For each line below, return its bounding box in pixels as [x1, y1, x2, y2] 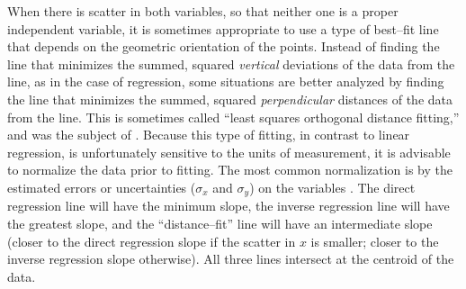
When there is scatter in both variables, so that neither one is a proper [7, 2, 399, 20]
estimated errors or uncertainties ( [7, 177, 196, 196]
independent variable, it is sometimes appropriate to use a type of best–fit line [7, 19, 439, 38]
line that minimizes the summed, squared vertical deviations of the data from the [7, 54, 455, 73]
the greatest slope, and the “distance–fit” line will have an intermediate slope [7, 213, 433, 232]
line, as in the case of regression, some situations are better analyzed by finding [7, 72, 444, 91]
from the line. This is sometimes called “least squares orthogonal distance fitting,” [7, 107, 460, 126]
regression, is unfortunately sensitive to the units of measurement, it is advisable [7, 142, 451, 161]
